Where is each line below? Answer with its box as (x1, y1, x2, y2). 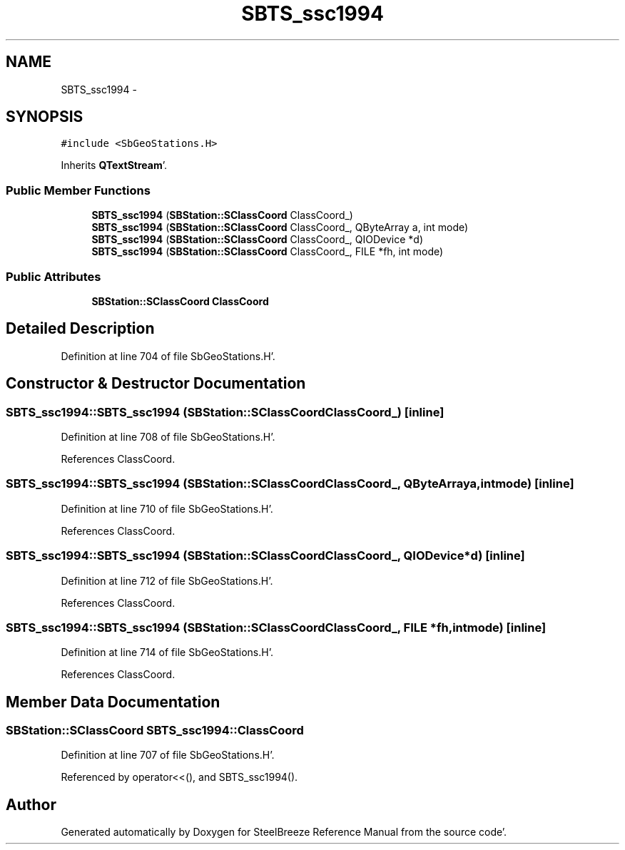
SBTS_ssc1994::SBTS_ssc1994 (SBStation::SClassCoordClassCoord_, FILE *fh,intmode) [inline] (6, 620, 547, 635)
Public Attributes (6, 269, 101, 284)
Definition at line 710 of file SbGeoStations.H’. (61, 502, 273, 515)
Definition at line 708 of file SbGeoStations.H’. (61, 431, 275, 443)
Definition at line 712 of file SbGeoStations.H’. (61, 574, 273, 587)
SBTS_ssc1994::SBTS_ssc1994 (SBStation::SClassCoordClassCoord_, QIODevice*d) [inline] (6, 548, 525, 563)
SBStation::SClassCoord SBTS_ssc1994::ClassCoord (6, 723, 304, 738)
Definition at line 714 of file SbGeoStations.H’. (61, 646, 273, 659)
